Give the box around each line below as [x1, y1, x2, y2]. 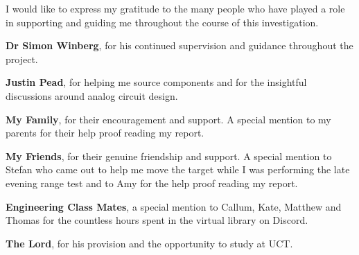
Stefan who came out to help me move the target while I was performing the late [6, 162, 350, 177]
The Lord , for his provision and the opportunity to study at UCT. [6, 236, 293, 250]
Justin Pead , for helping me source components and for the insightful [6, 75, 307, 89]
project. [6, 51, 38, 66]
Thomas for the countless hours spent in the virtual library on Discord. [6, 213, 308, 227]
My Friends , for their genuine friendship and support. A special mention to [6, 148, 332, 163]
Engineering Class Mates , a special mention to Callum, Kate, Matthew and [6, 199, 342, 213]
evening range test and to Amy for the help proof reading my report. [6, 175, 298, 190]
